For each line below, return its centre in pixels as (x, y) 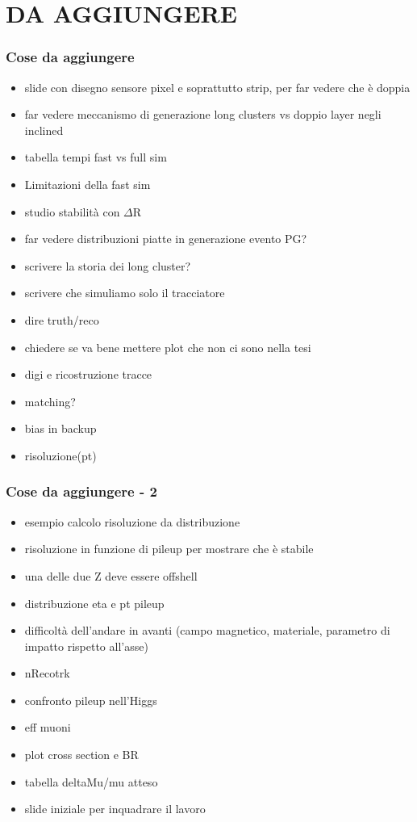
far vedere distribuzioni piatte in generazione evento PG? (166, 239)
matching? (50, 401)
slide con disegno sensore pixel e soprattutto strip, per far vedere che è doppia (217, 87)
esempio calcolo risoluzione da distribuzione (132, 521)
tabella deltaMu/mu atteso (91, 781)
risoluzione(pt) (60, 455)
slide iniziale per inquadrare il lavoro (115, 809)
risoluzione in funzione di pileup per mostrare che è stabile (169, 549)
